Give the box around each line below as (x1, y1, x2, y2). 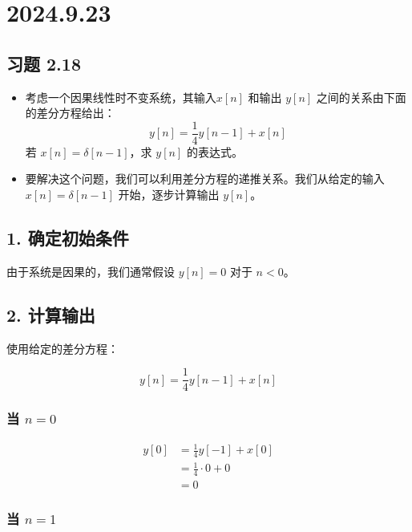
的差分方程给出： (25, 104, 115, 121)
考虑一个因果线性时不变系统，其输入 (25, 88, 216, 105)
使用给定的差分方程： (6, 339, 119, 356)
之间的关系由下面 (316, 88, 406, 105)
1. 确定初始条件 (6, 225, 129, 250)
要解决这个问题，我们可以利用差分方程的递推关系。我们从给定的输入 (25, 170, 385, 187)
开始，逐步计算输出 (118, 186, 220, 203)
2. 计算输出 (6, 302, 95, 327)
